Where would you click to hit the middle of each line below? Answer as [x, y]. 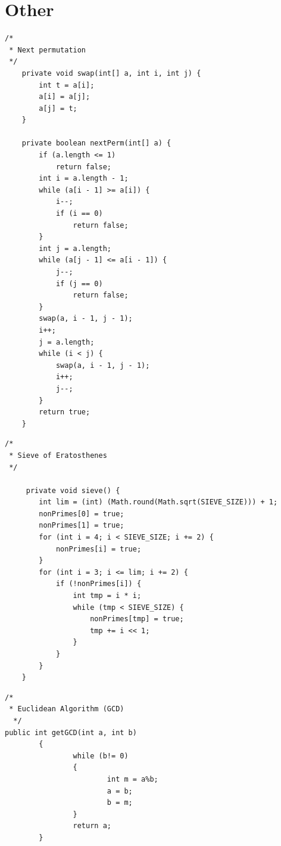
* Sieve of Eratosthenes [58, 455]
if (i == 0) [79, 214]
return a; [92, 826]
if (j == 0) [79, 283]
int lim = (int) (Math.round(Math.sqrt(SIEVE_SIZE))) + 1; [158, 502]
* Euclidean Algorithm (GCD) [67, 709]
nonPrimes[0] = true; [82, 514]
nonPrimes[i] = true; [99, 549]
